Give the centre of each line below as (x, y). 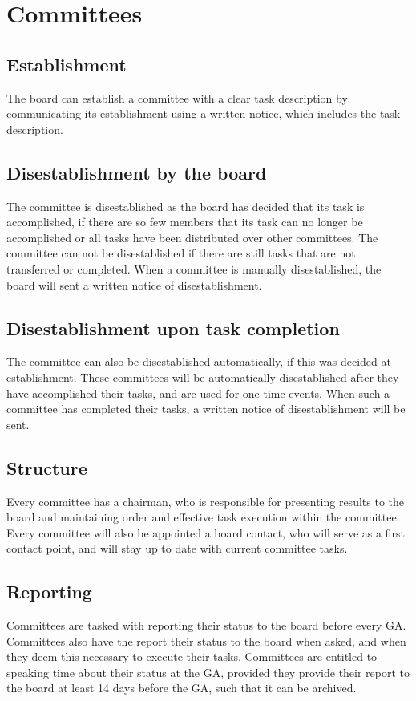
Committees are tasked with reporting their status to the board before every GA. (206, 625)
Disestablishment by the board (137, 172)
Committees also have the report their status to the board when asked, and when (206, 640)
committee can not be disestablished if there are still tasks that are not (181, 253)
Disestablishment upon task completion (173, 328)
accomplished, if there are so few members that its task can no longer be (185, 222)
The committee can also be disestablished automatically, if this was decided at (199, 361)
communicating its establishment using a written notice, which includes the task (204, 113)
